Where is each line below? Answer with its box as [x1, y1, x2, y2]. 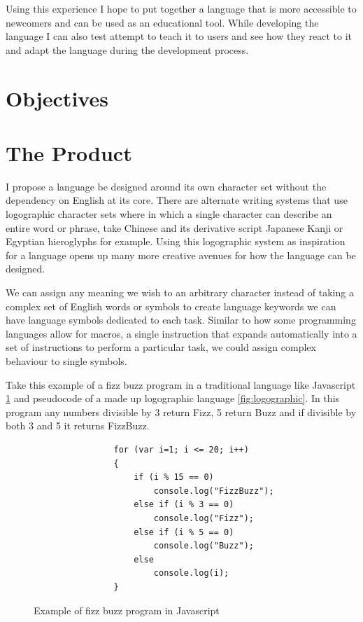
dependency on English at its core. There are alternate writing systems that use [6, 193, 348, 207]
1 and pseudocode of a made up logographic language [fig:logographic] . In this [6, 391, 340, 406]
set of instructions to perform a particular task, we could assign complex [6, 340, 316, 354]
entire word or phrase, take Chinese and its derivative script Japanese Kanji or [6, 220, 343, 235]
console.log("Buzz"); [153, 541, 254, 551]
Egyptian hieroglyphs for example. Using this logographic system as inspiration [6, 234, 346, 249]
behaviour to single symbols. [6, 354, 127, 368]
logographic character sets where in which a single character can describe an [6, 207, 332, 221]
